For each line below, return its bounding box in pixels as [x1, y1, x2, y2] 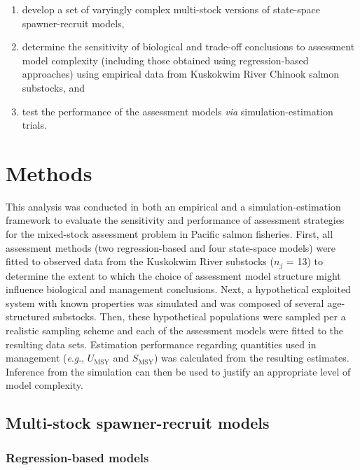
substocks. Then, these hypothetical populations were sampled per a [53, 309, 346, 324]
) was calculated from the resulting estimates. [153, 350, 349, 365]
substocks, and [22, 80, 85, 94]
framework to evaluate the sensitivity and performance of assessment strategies [6, 213, 345, 227]
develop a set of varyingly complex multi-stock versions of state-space [22, 2, 320, 16]
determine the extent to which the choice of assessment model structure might [6, 268, 341, 283]
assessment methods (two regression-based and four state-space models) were [6, 240, 336, 255]
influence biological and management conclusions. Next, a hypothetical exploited [6, 282, 351, 297]
